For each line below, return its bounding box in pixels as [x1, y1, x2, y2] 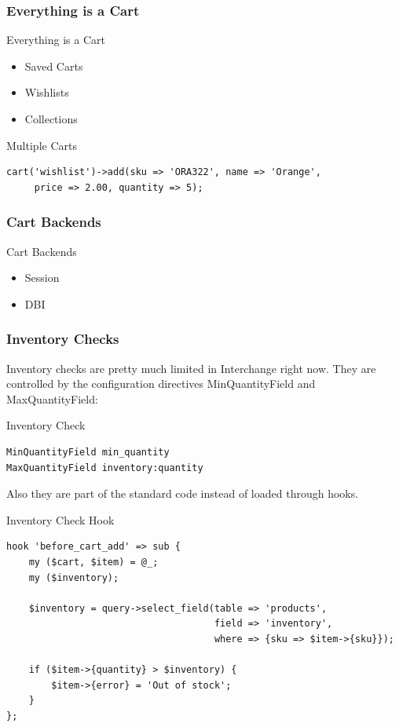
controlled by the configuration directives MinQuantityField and [6, 375, 316, 392]
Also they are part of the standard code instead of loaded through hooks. [6, 485, 359, 502]
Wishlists [24, 84, 69, 100]
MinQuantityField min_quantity [6, 446, 170, 458]
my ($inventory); [28, 572, 119, 583]
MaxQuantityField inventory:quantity [6, 462, 203, 473]
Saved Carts [24, 57, 83, 74]
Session [24, 269, 60, 286]
